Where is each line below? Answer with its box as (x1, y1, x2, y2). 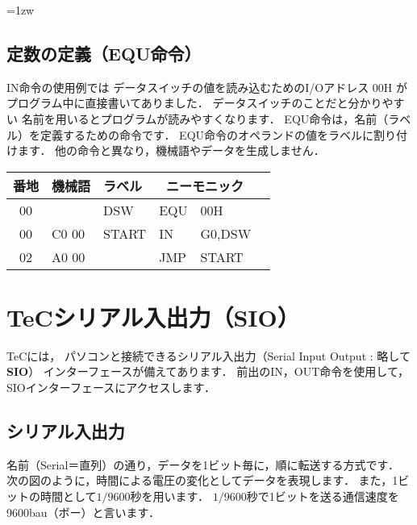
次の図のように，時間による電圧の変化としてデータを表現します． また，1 (6, 472, 398, 489)
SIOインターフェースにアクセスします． (6, 379, 215, 396)
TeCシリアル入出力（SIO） (6, 300, 300, 333)
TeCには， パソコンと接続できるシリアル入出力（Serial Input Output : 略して (6, 347, 411, 364)
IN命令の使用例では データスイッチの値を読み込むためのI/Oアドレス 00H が (6, 78, 407, 95)
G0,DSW (200, 223, 252, 243)
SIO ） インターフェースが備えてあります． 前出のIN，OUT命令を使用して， (6, 363, 409, 380)
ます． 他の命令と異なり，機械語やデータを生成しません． (17, 142, 325, 159)
